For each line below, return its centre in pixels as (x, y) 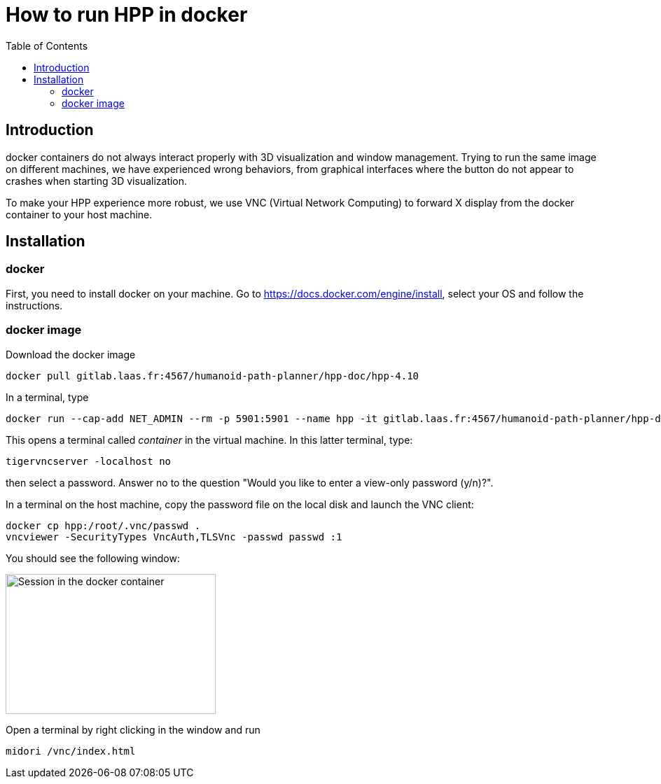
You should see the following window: (93, 558)
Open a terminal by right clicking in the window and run (133, 729)
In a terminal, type (47, 397)
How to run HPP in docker (127, 15)
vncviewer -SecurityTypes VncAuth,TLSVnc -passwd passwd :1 (174, 537)
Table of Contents (47, 45)
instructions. (34, 305)
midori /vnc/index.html (71, 751)
